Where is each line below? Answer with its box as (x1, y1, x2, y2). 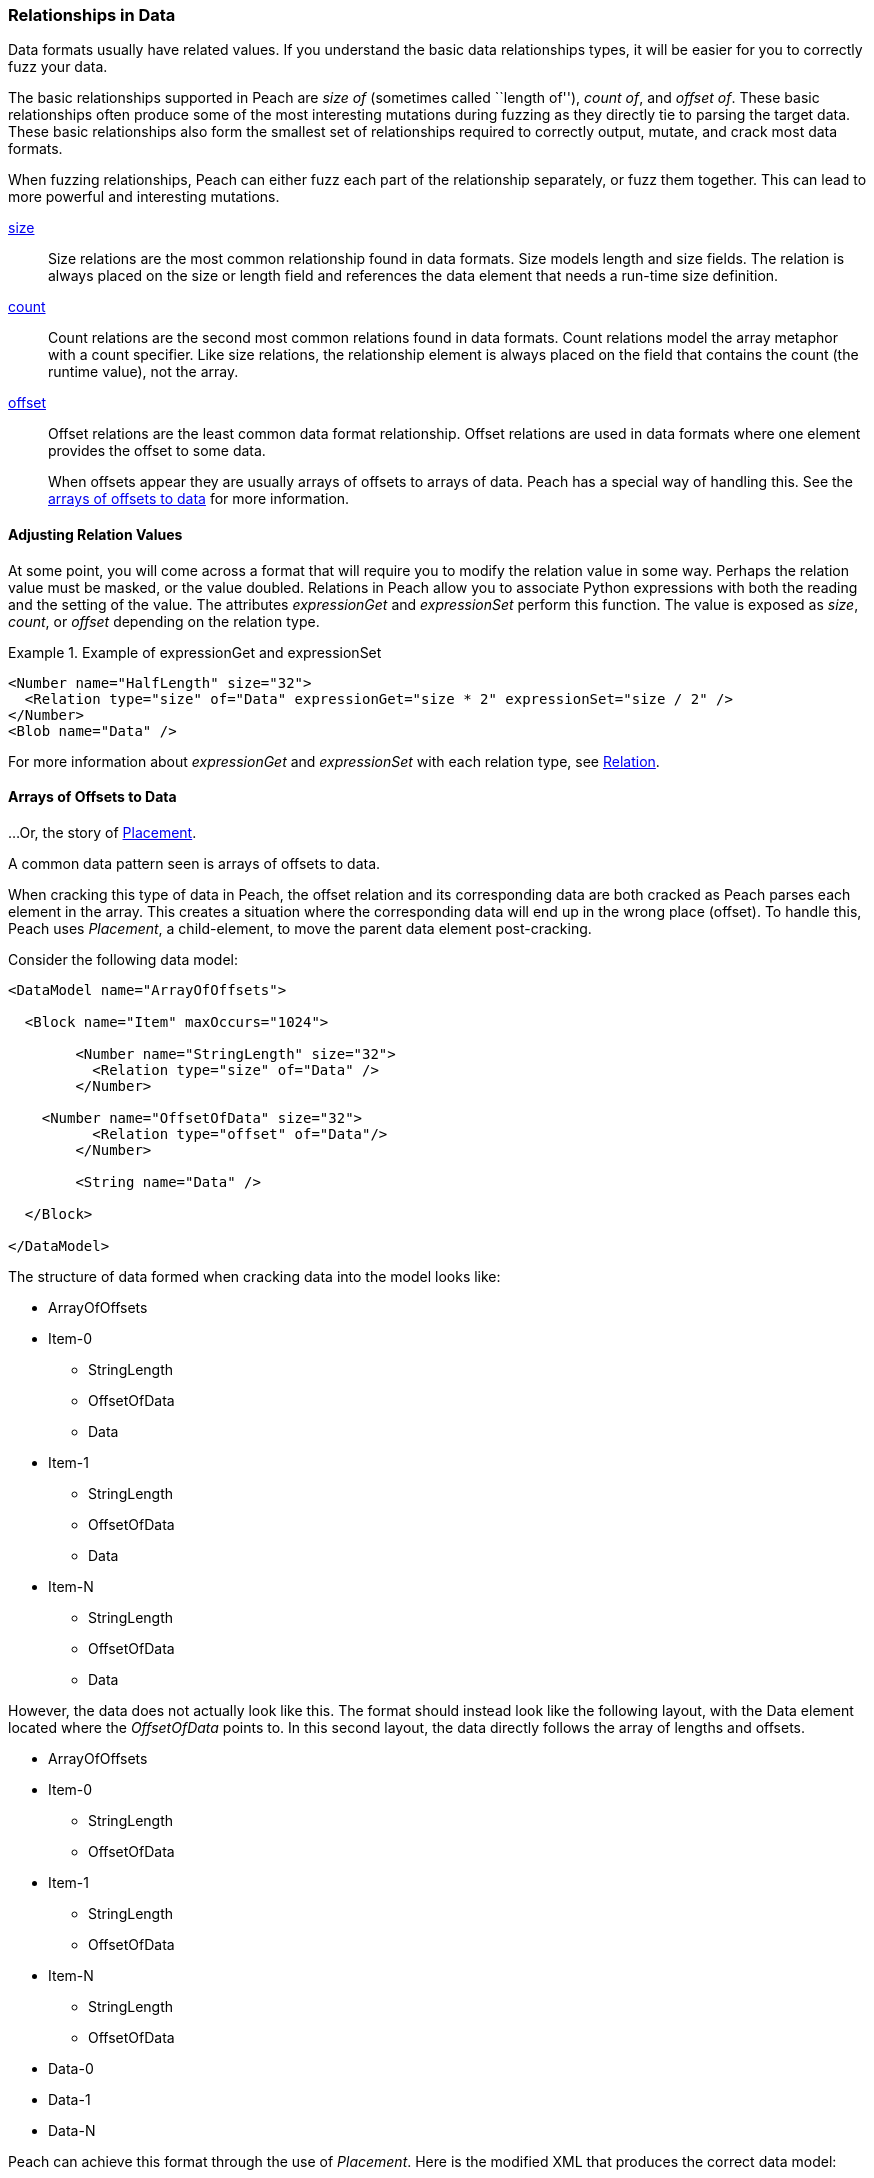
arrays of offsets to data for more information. (48, 490, 350, 508)
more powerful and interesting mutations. (8, 188, 280, 206)
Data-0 (48, 2059, 94, 2077)
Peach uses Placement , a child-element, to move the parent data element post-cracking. (8, 919, 592, 937)
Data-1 (48, 2090, 91, 2108)
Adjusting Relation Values (8, 525, 183, 543)
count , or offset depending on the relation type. (8, 612, 320, 630)
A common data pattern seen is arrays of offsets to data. (8, 854, 381, 872)
